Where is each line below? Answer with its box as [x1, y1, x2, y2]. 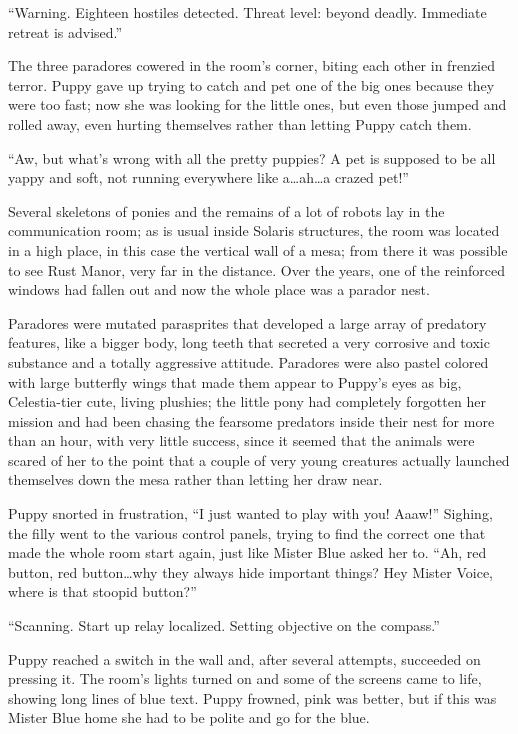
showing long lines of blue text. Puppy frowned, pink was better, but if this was [8, 687, 497, 708]
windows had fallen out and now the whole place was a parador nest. [8, 279, 430, 300]
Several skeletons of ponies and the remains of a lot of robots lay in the [8, 200, 445, 221]
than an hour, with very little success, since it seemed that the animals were [8, 430, 475, 451]
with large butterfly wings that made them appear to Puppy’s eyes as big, [8, 371, 462, 392]
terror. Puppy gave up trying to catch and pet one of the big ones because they [8, 74, 495, 95]
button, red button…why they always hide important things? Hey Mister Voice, [8, 561, 493, 582]
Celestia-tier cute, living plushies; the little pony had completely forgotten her [8, 391, 486, 412]
